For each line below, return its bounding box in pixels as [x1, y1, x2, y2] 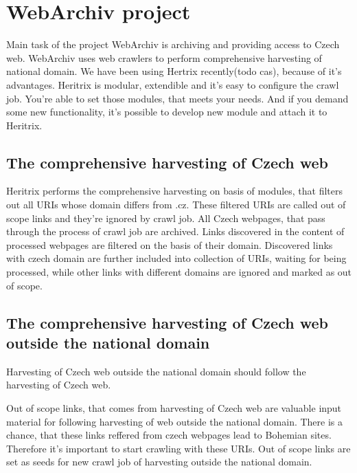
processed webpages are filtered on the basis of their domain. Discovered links [6, 237, 333, 252]
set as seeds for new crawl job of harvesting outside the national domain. [6, 454, 312, 469]
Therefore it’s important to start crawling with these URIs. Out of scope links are [6, 441, 351, 455]
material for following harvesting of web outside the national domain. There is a [6, 414, 343, 428]
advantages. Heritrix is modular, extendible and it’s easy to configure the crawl [6, 77, 339, 91]
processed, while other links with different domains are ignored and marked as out [6, 265, 352, 279]
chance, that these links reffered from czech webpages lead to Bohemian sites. [6, 428, 332, 442]
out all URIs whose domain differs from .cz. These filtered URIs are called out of [6, 197, 346, 212]
